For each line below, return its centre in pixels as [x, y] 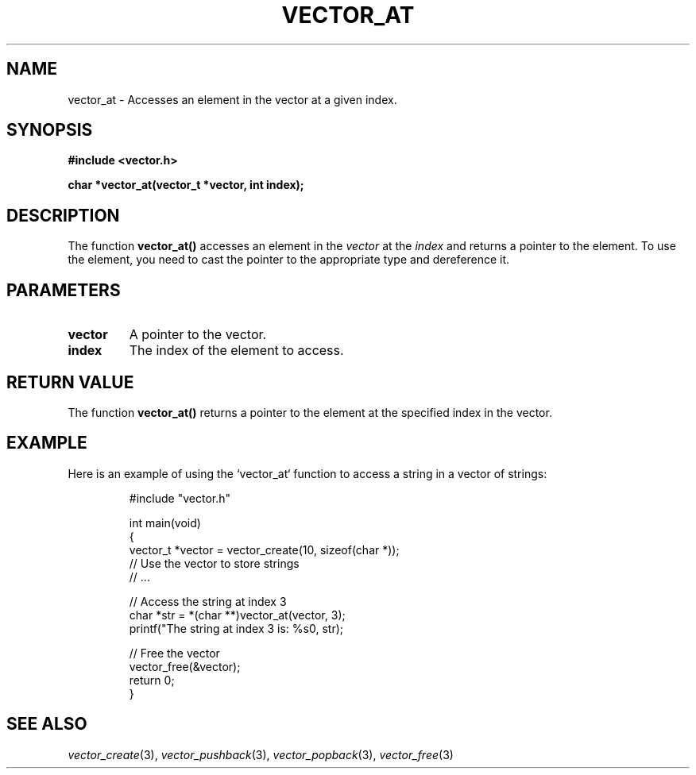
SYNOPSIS [50, 130]
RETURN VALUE [70, 382]
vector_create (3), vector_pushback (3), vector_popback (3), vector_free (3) [261, 754]
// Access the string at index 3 [208, 601]
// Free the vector [174, 653]
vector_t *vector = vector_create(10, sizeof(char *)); [264, 549]
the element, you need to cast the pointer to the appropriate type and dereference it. [289, 260]
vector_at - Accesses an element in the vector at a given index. [232, 99]
